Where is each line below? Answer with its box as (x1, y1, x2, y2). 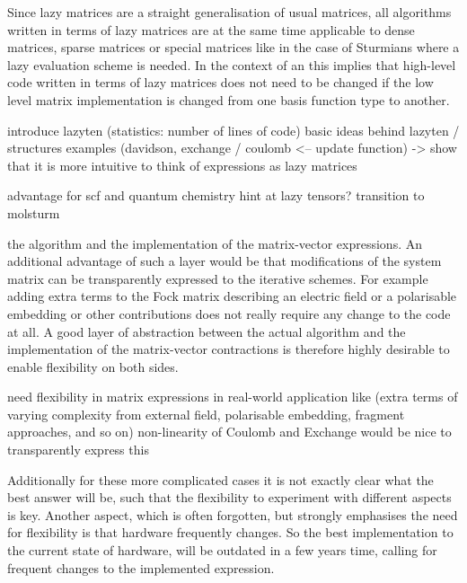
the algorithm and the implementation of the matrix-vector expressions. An (7, 234, 422, 252)
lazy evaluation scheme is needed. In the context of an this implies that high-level (7, 55, 456, 74)
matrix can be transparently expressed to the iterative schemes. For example (7, 269, 428, 287)
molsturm (7, 203, 60, 222)
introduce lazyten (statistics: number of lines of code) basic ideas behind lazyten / (7, 120, 460, 139)
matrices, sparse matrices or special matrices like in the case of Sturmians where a (7, 38, 460, 57)
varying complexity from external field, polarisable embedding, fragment (7, 404, 405, 423)
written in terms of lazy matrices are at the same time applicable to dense (7, 20, 415, 39)
